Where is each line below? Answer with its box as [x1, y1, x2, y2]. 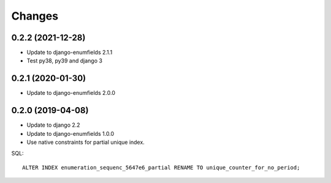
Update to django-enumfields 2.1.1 [26, 49, 113, 56]
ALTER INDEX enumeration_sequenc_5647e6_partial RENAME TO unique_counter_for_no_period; [22, 164, 300, 171]
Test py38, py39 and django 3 [26, 57, 102, 64]
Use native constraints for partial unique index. [26, 138, 145, 146]
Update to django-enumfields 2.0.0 [26, 89, 116, 97]
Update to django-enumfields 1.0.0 [26, 130, 115, 137]
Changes [11, 9, 58, 23]
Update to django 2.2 [26, 121, 80, 129]
